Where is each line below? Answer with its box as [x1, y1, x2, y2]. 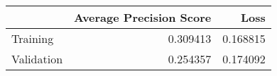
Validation [11, 51, 63, 67]
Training [11, 30, 54, 46]
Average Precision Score [74, 9, 212, 25]
